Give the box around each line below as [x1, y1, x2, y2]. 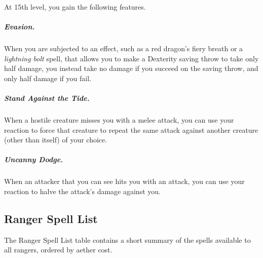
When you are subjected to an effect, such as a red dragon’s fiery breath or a [4, 43, 243, 54]
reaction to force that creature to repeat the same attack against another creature [4, 124, 258, 135]
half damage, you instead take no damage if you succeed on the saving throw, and [4, 63, 258, 73]
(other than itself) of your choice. [4, 134, 107, 145]
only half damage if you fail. [4, 72, 91, 83]
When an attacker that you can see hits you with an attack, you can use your [4, 176, 245, 187]
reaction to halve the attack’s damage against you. [4, 186, 161, 197]
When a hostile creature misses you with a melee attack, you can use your [4, 115, 234, 125]
